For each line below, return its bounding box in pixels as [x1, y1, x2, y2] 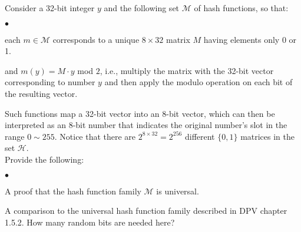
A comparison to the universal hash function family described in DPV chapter [5, 204, 287, 217]
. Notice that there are [54, 130, 136, 142]
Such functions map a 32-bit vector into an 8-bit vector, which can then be [5, 107, 275, 119]
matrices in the [240, 130, 295, 142]
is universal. [156, 184, 199, 197]
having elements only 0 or [203, 33, 297, 45]
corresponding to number [5, 76, 95, 88]
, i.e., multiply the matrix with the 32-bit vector [100, 64, 274, 76]
